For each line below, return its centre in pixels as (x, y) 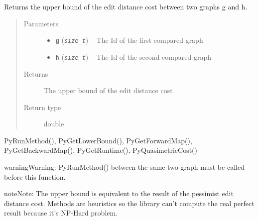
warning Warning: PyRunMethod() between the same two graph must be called (124, 167)
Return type (42, 107)
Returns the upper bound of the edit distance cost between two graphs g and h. (126, 6)
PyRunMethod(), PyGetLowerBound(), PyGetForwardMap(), (98, 140)
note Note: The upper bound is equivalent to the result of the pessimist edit (119, 193)
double (54, 124)
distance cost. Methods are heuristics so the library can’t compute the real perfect (129, 203)
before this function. (35, 176)
